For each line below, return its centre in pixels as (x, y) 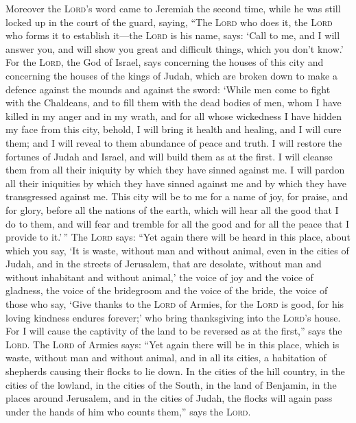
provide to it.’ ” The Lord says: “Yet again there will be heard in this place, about (178, 237)
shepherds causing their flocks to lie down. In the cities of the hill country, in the (175, 371)
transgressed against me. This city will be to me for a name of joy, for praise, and (177, 196)
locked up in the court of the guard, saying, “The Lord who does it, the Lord (169, 22)
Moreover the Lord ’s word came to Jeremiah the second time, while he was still (173, 8)
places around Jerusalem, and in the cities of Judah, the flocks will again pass (169, 398)
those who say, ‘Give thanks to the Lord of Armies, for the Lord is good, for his (175, 304)
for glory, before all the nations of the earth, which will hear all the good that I (172, 209)
